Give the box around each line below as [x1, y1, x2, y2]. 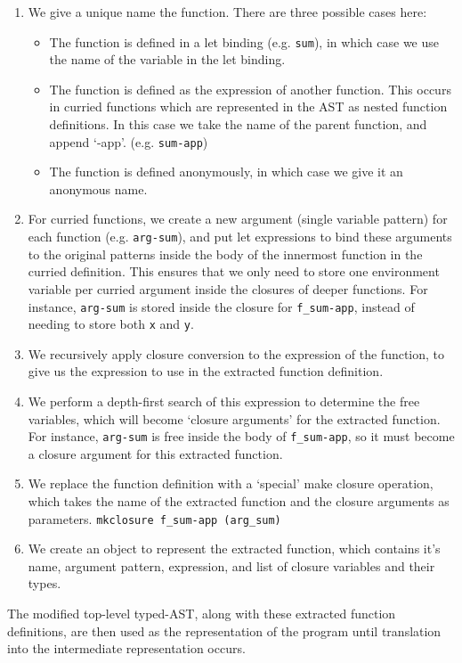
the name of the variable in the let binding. [49, 50, 286, 69]
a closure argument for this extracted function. [28, 444, 283, 462]
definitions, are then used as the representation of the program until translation [7, 621, 442, 640]
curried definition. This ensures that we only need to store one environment [28, 262, 440, 281]
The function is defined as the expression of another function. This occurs [49, 79, 451, 98]
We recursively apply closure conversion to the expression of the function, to [28, 344, 445, 363]
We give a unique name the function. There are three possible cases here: [28, 3, 427, 20]
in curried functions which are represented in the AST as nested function [49, 97, 448, 116]
